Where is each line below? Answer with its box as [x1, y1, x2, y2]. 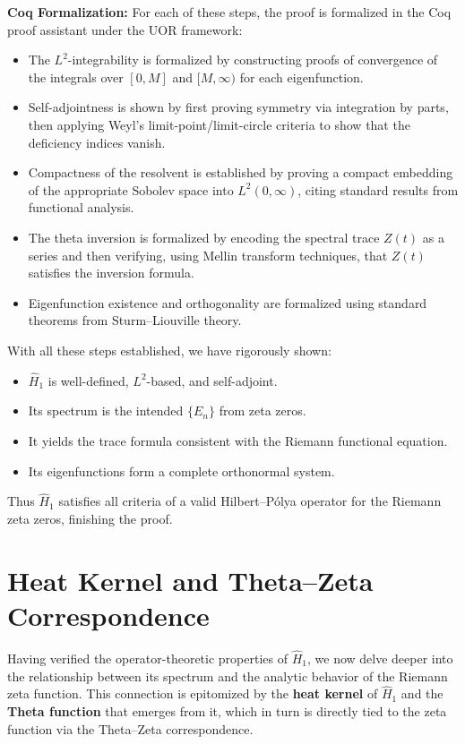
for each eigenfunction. [239, 67, 364, 86]
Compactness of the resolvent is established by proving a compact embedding [28, 163, 453, 182]
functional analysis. [28, 198, 134, 217]
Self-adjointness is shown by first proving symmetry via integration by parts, [28, 98, 449, 116]
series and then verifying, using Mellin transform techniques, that [28, 245, 388, 264]
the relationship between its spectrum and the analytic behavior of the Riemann [7, 666, 448, 685]
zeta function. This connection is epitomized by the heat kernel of [7, 684, 378, 703]
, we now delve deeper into [307, 649, 453, 668]
